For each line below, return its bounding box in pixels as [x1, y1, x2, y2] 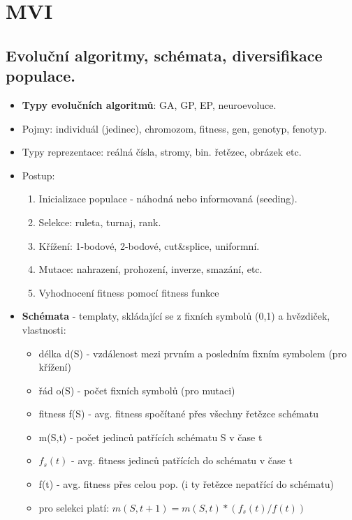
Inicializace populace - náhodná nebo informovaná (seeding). [38, 191, 298, 206]
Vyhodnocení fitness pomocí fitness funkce [38, 285, 219, 299]
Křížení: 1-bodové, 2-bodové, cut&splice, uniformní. [38, 238, 260, 253]
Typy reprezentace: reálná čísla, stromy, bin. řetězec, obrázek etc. [22, 144, 302, 159]
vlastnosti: [22, 322, 66, 336]
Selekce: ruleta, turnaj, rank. [38, 214, 161, 229]
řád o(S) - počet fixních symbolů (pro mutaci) [38, 382, 235, 397]
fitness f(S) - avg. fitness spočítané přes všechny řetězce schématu [38, 406, 318, 421]
